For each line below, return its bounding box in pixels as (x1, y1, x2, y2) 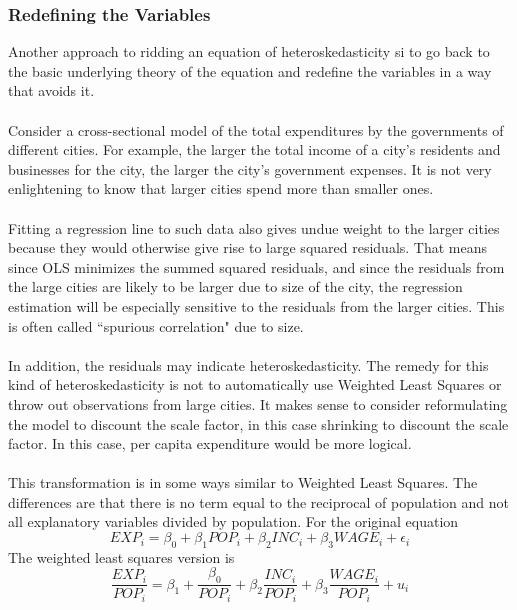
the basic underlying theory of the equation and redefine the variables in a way (8, 60, 492, 81)
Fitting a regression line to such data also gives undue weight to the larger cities (8, 217, 500, 238)
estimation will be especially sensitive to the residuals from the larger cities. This (8, 295, 505, 316)
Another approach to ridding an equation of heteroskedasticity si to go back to (8, 41, 490, 62)
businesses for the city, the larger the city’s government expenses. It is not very (8, 158, 492, 179)
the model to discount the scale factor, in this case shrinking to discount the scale (8, 413, 509, 434)
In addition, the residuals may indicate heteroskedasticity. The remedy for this (8, 354, 489, 375)
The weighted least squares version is (8, 546, 235, 567)
